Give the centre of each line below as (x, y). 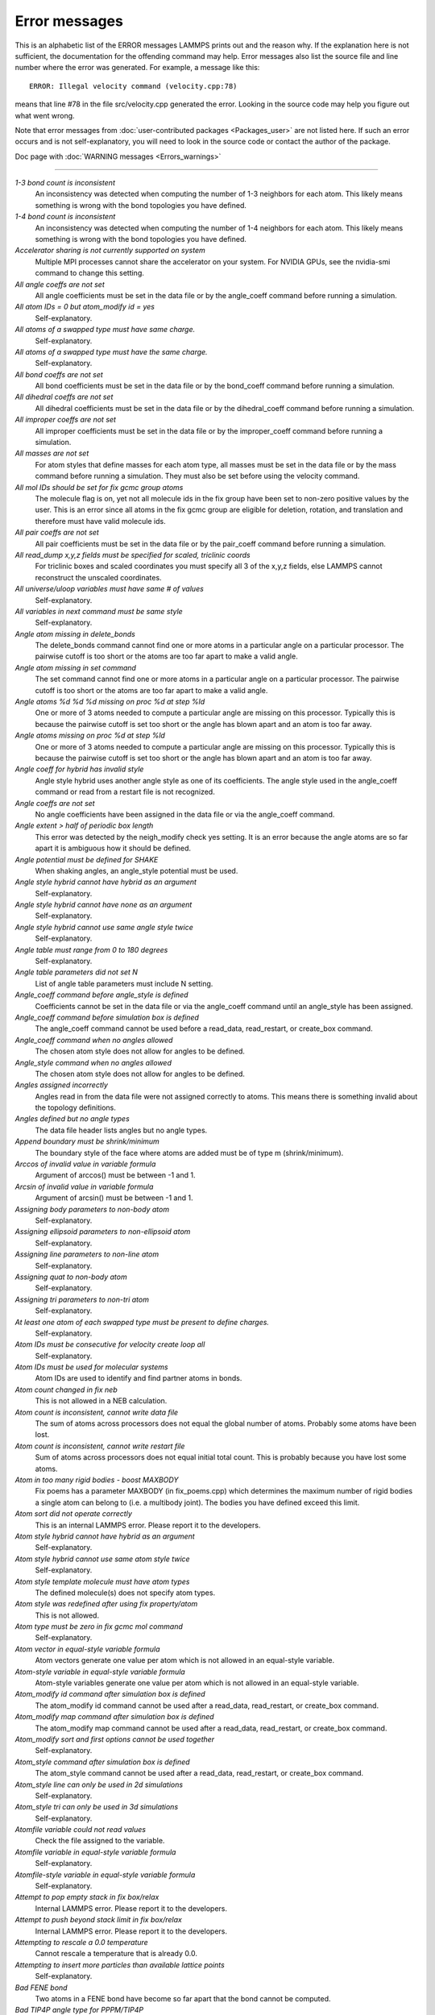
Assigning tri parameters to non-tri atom (82, 1299)
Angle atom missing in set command (76, 667)
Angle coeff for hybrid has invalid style (79, 769)
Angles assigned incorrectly (62, 1085)
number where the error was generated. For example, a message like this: (137, 68)
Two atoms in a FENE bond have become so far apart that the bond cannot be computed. (183, 1998)
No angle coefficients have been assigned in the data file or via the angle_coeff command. (185, 814)
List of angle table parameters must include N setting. (124, 983)
